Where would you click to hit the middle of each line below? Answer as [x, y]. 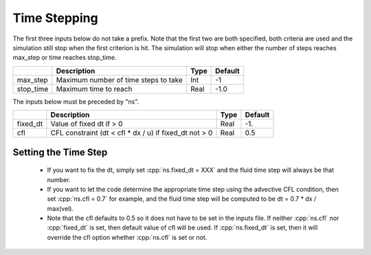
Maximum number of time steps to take [120, 80]
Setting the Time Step [60, 152]
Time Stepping [56, 18]
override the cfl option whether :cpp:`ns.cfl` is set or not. [127, 237]
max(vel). [60, 208]
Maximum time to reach [94, 89]
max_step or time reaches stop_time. [65, 58]
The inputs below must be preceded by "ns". [76, 101]
